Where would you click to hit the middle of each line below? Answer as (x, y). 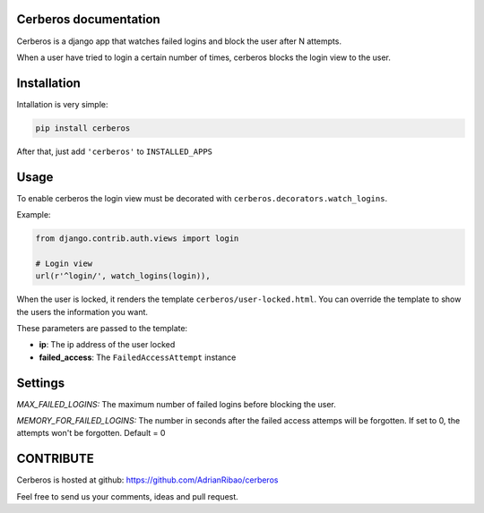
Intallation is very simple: (62, 104)
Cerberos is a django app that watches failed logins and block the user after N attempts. (179, 41)
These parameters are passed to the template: (102, 328)
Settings (41, 383)
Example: (34, 215)
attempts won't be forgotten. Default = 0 (91, 433)
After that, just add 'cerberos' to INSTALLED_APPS (114, 151)
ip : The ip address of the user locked (107, 345)
